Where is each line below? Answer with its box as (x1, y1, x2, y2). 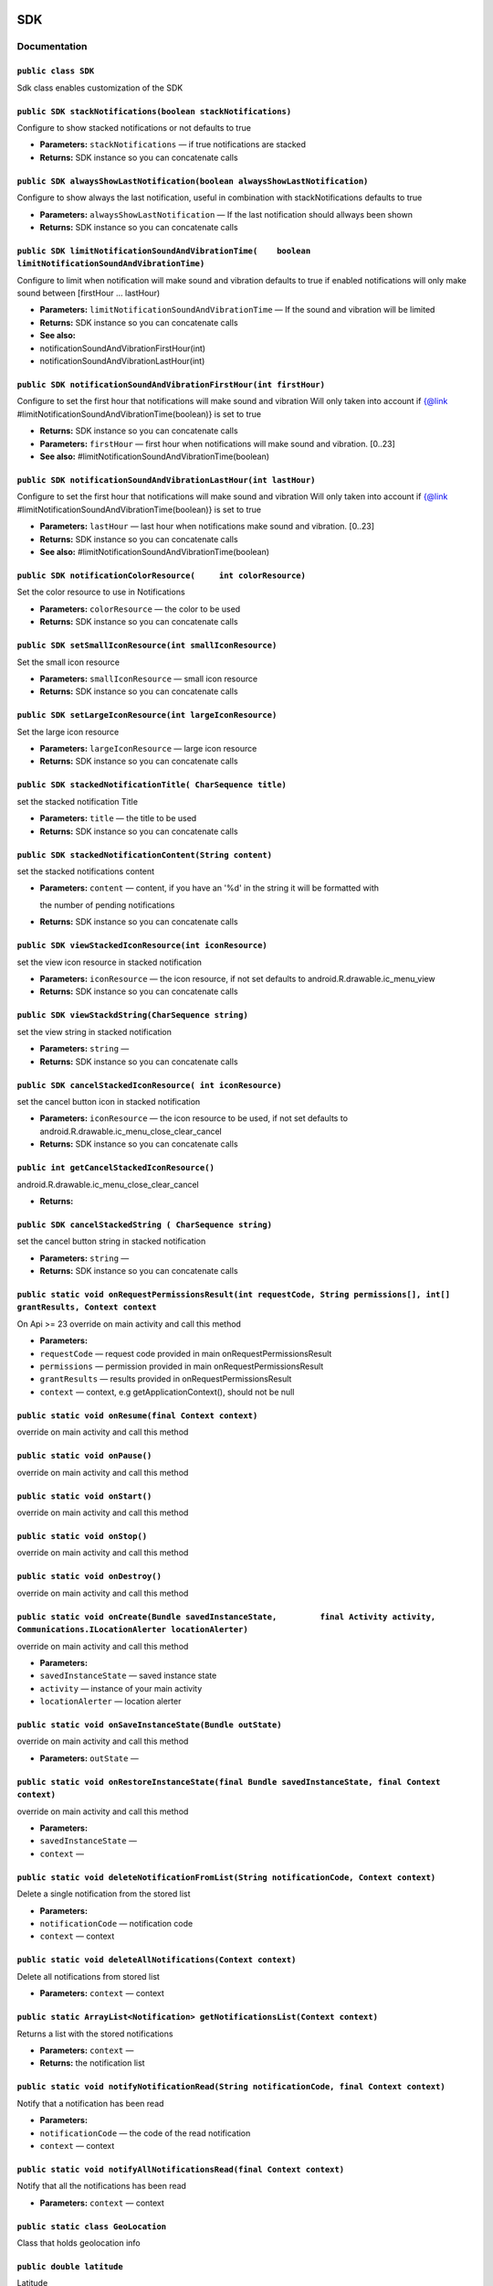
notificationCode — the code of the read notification (39, 2127, 251, 2139)
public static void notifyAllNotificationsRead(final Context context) (16, 2163, 345, 2174)
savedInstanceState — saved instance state (39, 1670, 217, 1682)
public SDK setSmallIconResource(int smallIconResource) (16, 640, 278, 651)
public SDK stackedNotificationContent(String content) (16, 849, 273, 860)
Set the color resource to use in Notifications (16, 586, 186, 598)
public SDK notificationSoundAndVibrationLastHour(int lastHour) (16, 475, 316, 485)
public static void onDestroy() (16, 1571, 162, 1582)
